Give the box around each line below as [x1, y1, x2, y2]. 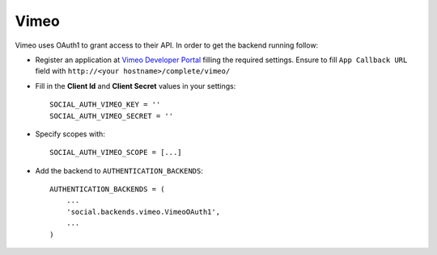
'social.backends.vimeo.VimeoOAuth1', [66, 207, 221, 216]
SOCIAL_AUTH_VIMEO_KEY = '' [49, 100, 161, 109]
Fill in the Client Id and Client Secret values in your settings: [35, 81, 236, 90]
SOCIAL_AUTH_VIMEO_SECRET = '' [49, 111, 174, 120]
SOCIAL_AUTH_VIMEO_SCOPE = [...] [49, 148, 182, 157]
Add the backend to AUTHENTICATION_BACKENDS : [35, 165, 204, 175]
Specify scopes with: [35, 129, 105, 139]
